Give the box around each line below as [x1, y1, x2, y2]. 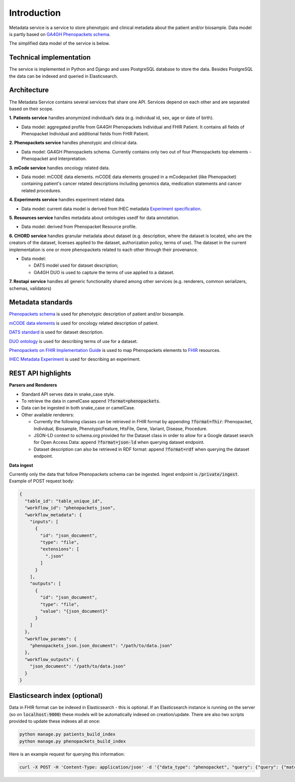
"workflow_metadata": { [25, 512, 82, 518]
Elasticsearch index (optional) [9, 691, 103, 700]
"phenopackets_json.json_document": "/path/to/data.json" [29, 643, 173, 648]
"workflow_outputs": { [25, 657, 80, 662]
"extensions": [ [40, 546, 80, 552]
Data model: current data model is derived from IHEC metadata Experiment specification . [21, 206, 202, 212]
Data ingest [9, 462, 33, 468]
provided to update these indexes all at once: [9, 719, 101, 724]
